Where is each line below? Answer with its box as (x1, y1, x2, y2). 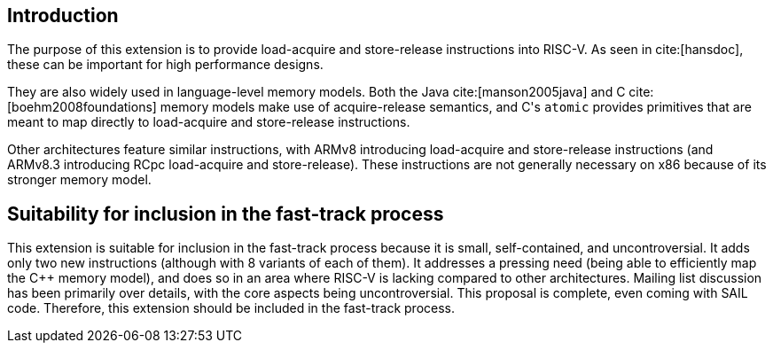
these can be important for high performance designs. (7, 57, 324, 73)
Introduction (7, 4, 119, 27)
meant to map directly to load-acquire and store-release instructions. (7, 114, 410, 130)
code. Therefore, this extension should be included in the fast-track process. (7, 300, 456, 316)
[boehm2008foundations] (7, 99, 157, 115)
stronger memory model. (7, 172, 152, 188)
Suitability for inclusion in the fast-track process (7, 202, 444, 225)
